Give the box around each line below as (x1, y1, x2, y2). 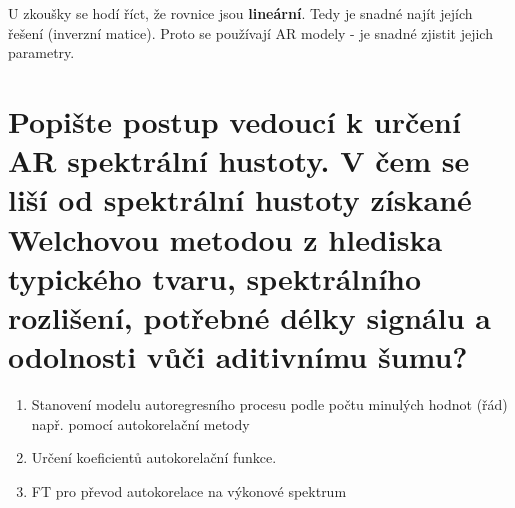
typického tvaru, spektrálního (8, 257, 422, 298)
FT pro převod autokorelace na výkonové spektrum (31, 480, 347, 501)
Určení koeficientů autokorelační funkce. (31, 447, 277, 468)
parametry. (8, 42, 75, 63)
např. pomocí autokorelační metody (31, 413, 250, 434)
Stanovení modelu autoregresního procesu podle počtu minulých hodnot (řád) (31, 394, 508, 415)
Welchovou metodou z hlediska (8, 218, 443, 259)
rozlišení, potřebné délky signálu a (8, 296, 491, 337)
